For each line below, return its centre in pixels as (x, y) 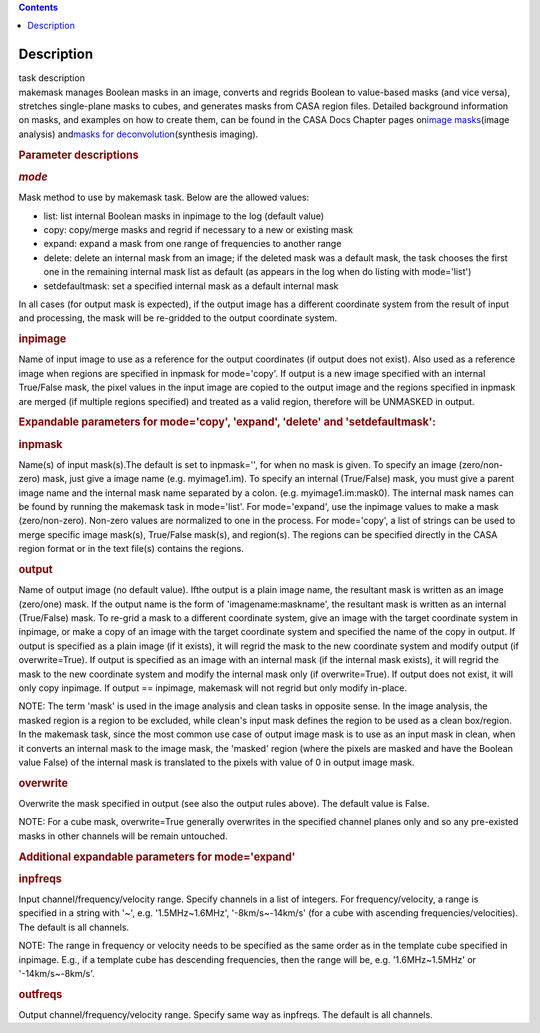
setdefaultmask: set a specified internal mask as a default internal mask (191, 286)
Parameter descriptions (78, 155)
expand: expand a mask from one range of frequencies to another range (192, 244)
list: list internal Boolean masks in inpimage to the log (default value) (184, 216)
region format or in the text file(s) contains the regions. (131, 549)
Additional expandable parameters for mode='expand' (157, 857)
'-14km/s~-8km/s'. (56, 973)
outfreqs (40, 994)
